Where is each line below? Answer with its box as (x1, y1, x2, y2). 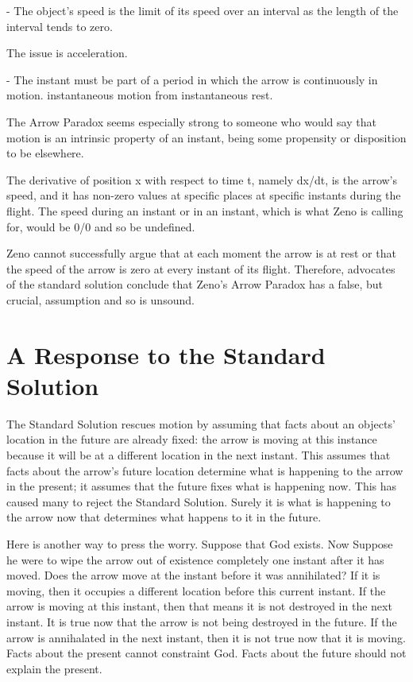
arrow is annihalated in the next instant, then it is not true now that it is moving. (6, 629, 406, 645)
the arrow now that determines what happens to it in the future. (6, 509, 322, 525)
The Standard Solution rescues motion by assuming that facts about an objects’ (6, 415, 396, 432)
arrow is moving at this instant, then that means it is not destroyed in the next (6, 598, 392, 614)
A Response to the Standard (6, 338, 326, 370)
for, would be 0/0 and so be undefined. (6, 218, 195, 234)
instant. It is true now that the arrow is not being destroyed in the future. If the (6, 613, 397, 630)
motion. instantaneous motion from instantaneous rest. (6, 87, 273, 103)
